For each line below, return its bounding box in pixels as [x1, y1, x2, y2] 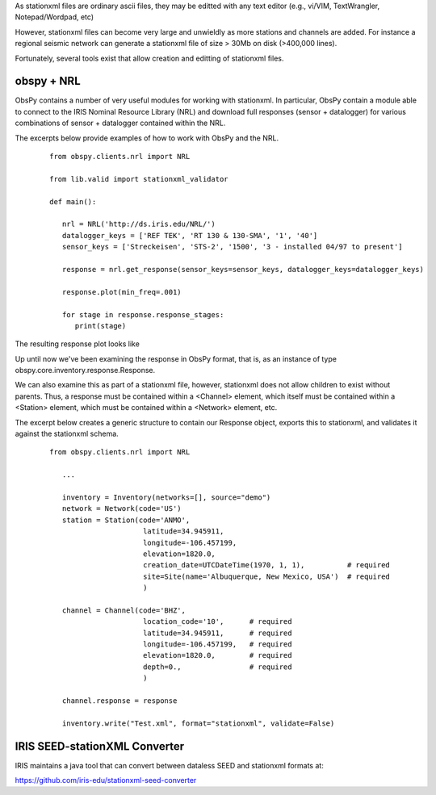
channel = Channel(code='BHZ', [61, 605, 186, 615]
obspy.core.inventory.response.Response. [15, 366, 156, 375]
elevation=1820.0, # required [142, 651, 292, 660]
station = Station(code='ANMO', [61, 515, 191, 525]
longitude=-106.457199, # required [142, 640, 292, 649]
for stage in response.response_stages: [61, 310, 224, 319]
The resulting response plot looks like [15, 339, 140, 349]
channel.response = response [61, 697, 178, 705]
